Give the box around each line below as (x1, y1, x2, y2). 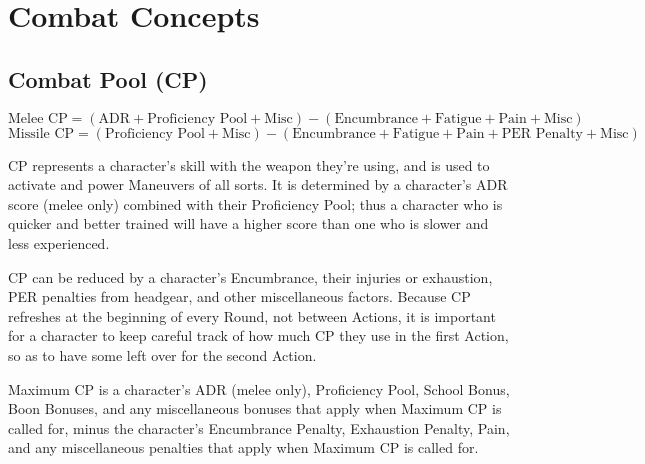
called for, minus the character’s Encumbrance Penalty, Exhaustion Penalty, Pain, (8, 417, 510, 438)
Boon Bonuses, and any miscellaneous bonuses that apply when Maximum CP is (8, 398, 502, 419)
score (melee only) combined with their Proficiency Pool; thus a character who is (8, 193, 503, 214)
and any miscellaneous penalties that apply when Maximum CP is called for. (8, 437, 479, 458)
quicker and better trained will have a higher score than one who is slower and (8, 213, 489, 234)
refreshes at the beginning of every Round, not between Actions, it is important (8, 305, 496, 326)
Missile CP (8, 126, 75, 141)
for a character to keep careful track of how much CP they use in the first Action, (8, 325, 509, 346)
